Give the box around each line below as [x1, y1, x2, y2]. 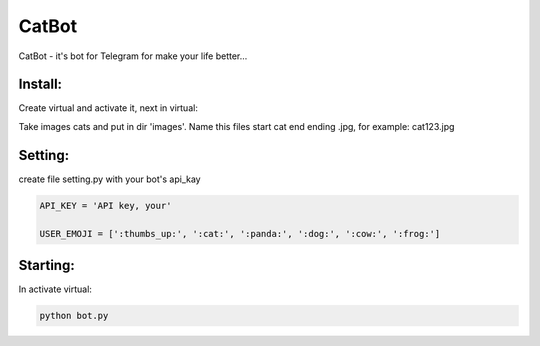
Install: [18, 76, 63, 93]
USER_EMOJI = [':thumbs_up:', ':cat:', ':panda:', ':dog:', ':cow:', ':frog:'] [39, 228, 441, 239]
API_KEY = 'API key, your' [39, 200, 172, 211]
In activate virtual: [18, 283, 92, 295]
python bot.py [39, 310, 109, 321]
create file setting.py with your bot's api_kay [18, 173, 201, 185]
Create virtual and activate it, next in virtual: [18, 102, 199, 114]
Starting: [18, 256, 75, 274]
